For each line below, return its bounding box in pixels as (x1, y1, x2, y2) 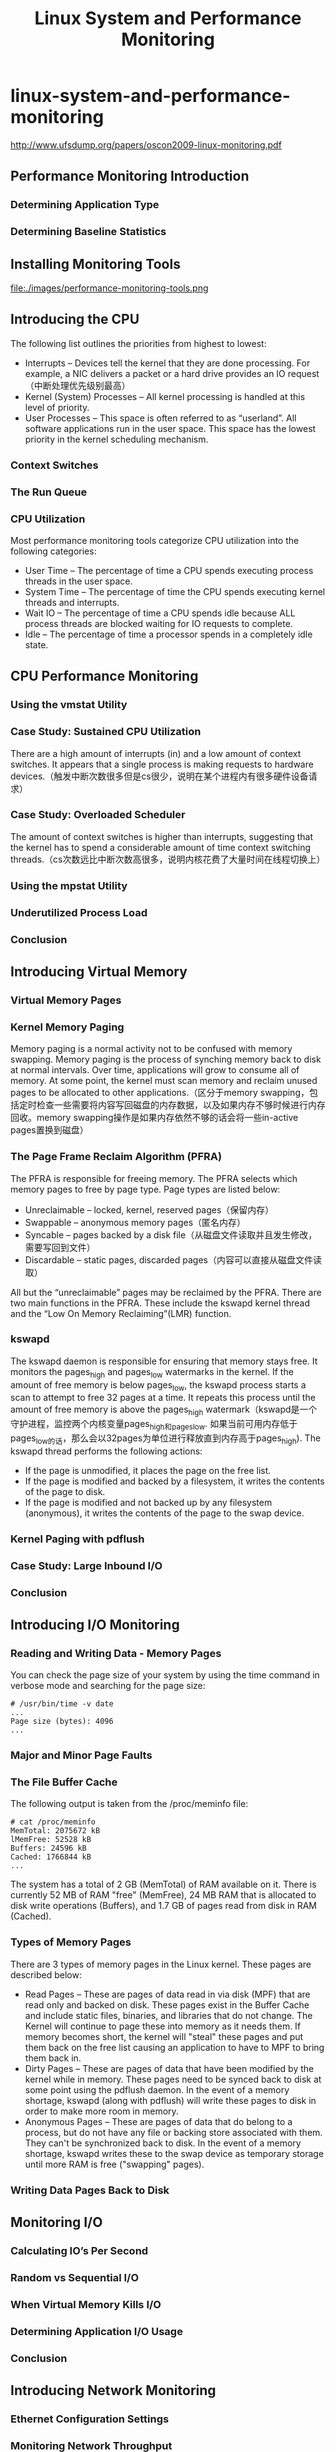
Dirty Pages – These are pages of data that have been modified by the (24, 2062, 315, 2074)
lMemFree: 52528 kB (10, 1835, 92, 1845)
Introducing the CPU (10, 311, 140, 328)
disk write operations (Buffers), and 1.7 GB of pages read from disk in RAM (10, 1900, 317, 1912)
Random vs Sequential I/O (10, 2270, 140, 2284)
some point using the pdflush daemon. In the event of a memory (24, 2083, 290, 2096)
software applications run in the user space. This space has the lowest (24, 422, 317, 434)
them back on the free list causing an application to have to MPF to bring (24, 2041, 325, 2053)
